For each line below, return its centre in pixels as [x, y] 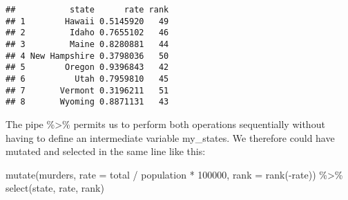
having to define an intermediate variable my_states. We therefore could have [170, 137]
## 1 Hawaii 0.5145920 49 [87, 21]
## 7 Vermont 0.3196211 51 [87, 90]
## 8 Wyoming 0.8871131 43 [87, 102]
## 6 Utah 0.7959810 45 [87, 79]
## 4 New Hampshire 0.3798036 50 [87, 56]
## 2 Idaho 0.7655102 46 [87, 33]
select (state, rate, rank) [55, 188]
